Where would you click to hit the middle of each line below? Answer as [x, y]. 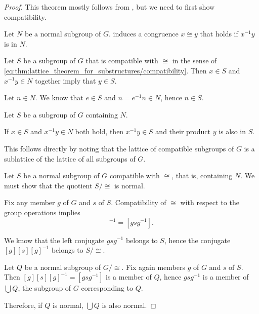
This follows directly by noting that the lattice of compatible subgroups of [119, 148]
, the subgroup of [45, 288]
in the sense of [195, 61]
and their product [183, 131]
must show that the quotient [48, 185]
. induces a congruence [143, 34]
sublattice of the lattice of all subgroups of [70, 158]
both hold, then [99, 131]
